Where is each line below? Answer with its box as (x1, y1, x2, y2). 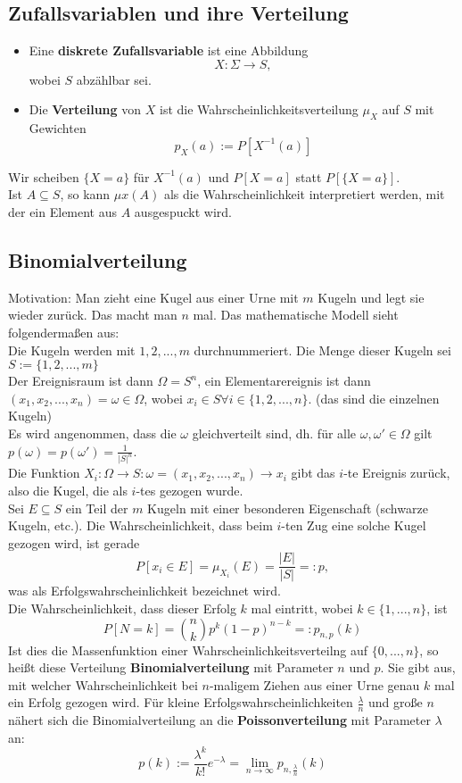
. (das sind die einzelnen (308, 388, 440, 407)
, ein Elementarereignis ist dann (197, 371, 371, 390)
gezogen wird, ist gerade (8, 533, 140, 552)
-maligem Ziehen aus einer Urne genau (209, 675, 420, 694)
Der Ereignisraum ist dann (8, 371, 153, 390)
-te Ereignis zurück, (343, 463, 450, 482)
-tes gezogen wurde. (136, 480, 243, 499)
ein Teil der (65, 498, 128, 517)
